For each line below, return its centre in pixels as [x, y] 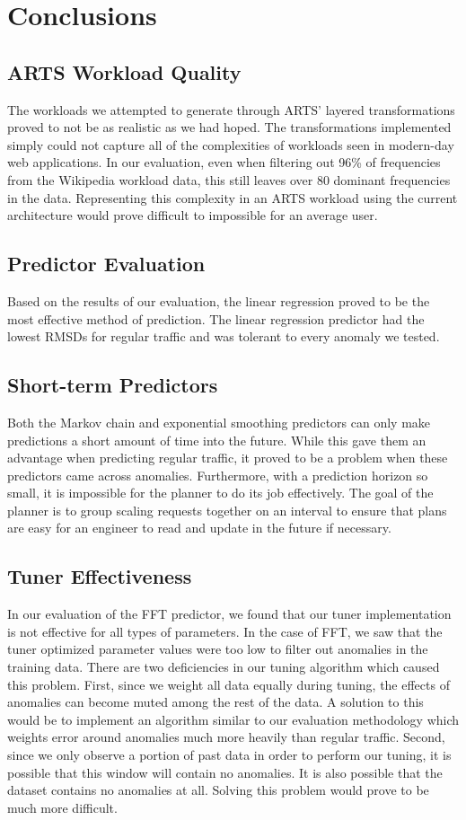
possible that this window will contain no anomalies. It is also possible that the [225, 772]
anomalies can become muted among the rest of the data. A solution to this [215, 702]
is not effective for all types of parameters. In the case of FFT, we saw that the [225, 631]
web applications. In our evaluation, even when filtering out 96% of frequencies [224, 162]
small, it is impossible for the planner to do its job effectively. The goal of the [220, 493]
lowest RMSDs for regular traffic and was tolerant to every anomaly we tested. [224, 336]
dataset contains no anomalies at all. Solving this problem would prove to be [218, 790]
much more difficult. [62, 807]
